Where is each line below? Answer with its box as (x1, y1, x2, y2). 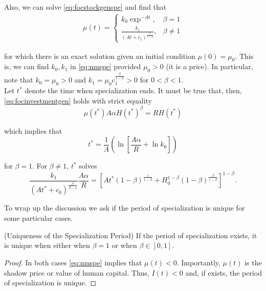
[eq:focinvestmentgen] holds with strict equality (4, 95, 152, 106)
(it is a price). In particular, (166, 61, 253, 72)
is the (245, 257, 262, 267)
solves (79, 160, 97, 171)
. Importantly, (176, 257, 220, 267)
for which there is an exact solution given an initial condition (4, 50, 195, 61)
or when (112, 240, 137, 251)
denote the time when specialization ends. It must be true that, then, (25, 85, 242, 96)
